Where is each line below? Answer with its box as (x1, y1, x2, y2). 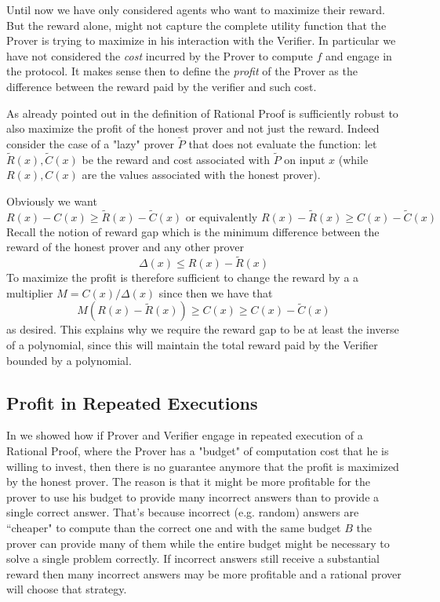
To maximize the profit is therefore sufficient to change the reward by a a (6, 269, 359, 286)
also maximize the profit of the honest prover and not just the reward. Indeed (6, 120, 380, 137)
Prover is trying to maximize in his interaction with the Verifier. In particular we (6, 32, 396, 49)
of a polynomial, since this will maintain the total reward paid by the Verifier (6, 336, 378, 352)
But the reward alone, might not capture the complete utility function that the (6, 16, 387, 33)
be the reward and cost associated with (82, 151, 270, 167)
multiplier (6, 284, 53, 301)
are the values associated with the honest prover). (82, 166, 321, 183)
